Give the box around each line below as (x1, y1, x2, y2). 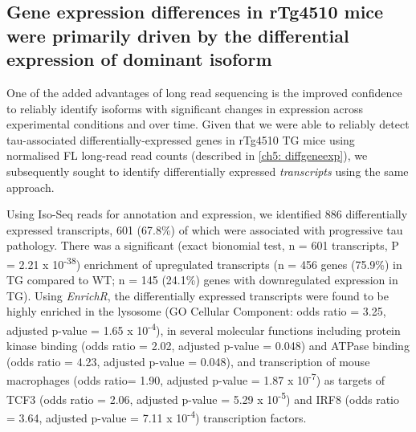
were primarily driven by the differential (6, 22, 349, 47)
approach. (6, 178, 55, 195)
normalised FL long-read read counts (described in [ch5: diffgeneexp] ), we (6, 147, 368, 164)
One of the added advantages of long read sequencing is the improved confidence (6, 84, 402, 100)
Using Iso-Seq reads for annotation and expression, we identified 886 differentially (6, 206, 408, 222)
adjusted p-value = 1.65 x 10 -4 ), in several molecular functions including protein (6, 319, 401, 338)
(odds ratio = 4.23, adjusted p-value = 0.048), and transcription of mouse (6, 353, 370, 369)
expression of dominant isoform (6, 47, 272, 71)
